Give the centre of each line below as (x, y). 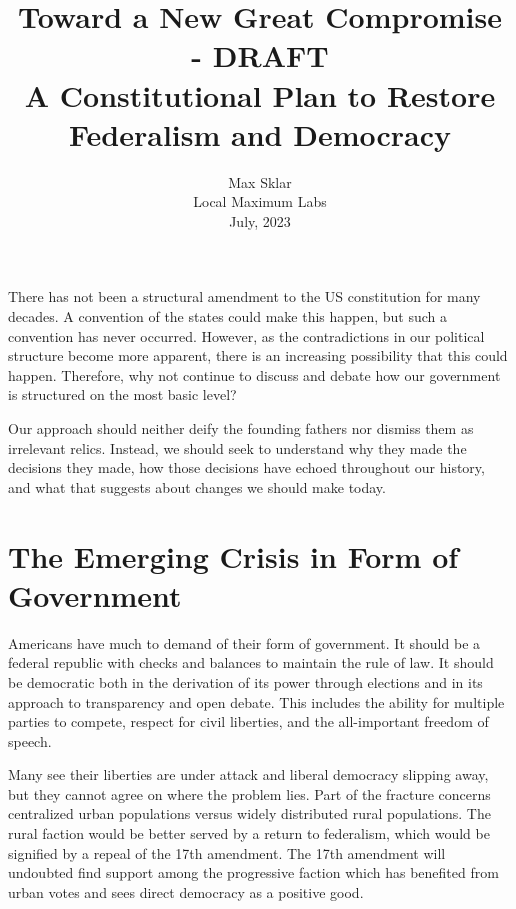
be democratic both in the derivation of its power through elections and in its (245, 681)
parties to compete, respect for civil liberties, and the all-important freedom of (248, 721)
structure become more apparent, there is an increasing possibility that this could (258, 355)
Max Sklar (260, 181)
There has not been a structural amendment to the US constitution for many (244, 296)
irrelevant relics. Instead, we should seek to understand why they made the (237, 447)
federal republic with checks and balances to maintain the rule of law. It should (251, 662)
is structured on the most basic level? (122, 394)
